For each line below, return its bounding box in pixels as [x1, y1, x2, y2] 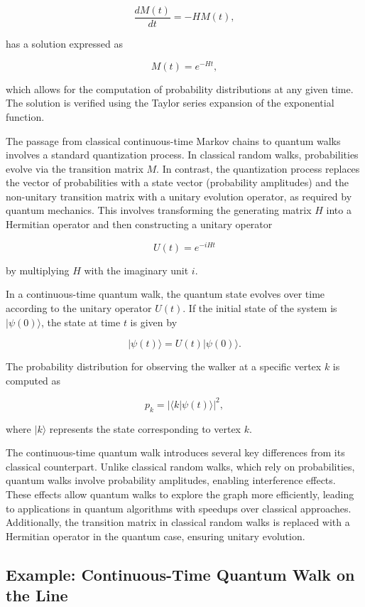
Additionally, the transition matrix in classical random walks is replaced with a [6, 515, 350, 530]
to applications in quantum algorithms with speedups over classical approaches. [6, 500, 352, 515]
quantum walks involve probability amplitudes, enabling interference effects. [6, 473, 336, 488]
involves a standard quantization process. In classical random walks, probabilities [6, 147, 359, 162]
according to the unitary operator [6, 300, 152, 315]
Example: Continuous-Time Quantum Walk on [6, 563, 355, 585]
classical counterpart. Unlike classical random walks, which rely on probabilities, [6, 458, 355, 473]
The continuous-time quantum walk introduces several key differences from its [6, 445, 345, 460]
